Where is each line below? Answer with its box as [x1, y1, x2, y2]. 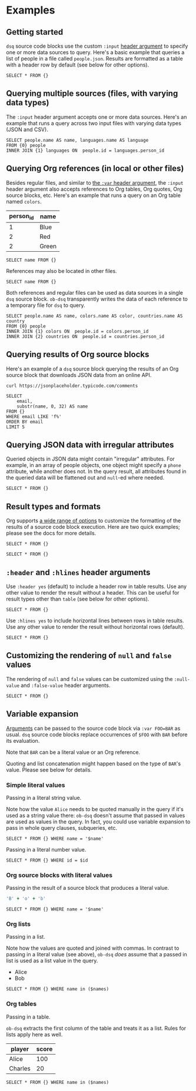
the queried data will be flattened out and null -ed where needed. [6, 474, 165, 481]
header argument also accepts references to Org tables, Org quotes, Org [6, 185, 182, 192]
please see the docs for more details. [6, 530, 97, 537]
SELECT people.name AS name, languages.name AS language [6, 137, 149, 143]
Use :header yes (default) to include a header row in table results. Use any [6, 583, 187, 590]
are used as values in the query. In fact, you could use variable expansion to [6, 818, 191, 825]
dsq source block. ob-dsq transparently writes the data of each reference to [6, 295, 188, 302]
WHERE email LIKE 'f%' [6, 413, 62, 419]
